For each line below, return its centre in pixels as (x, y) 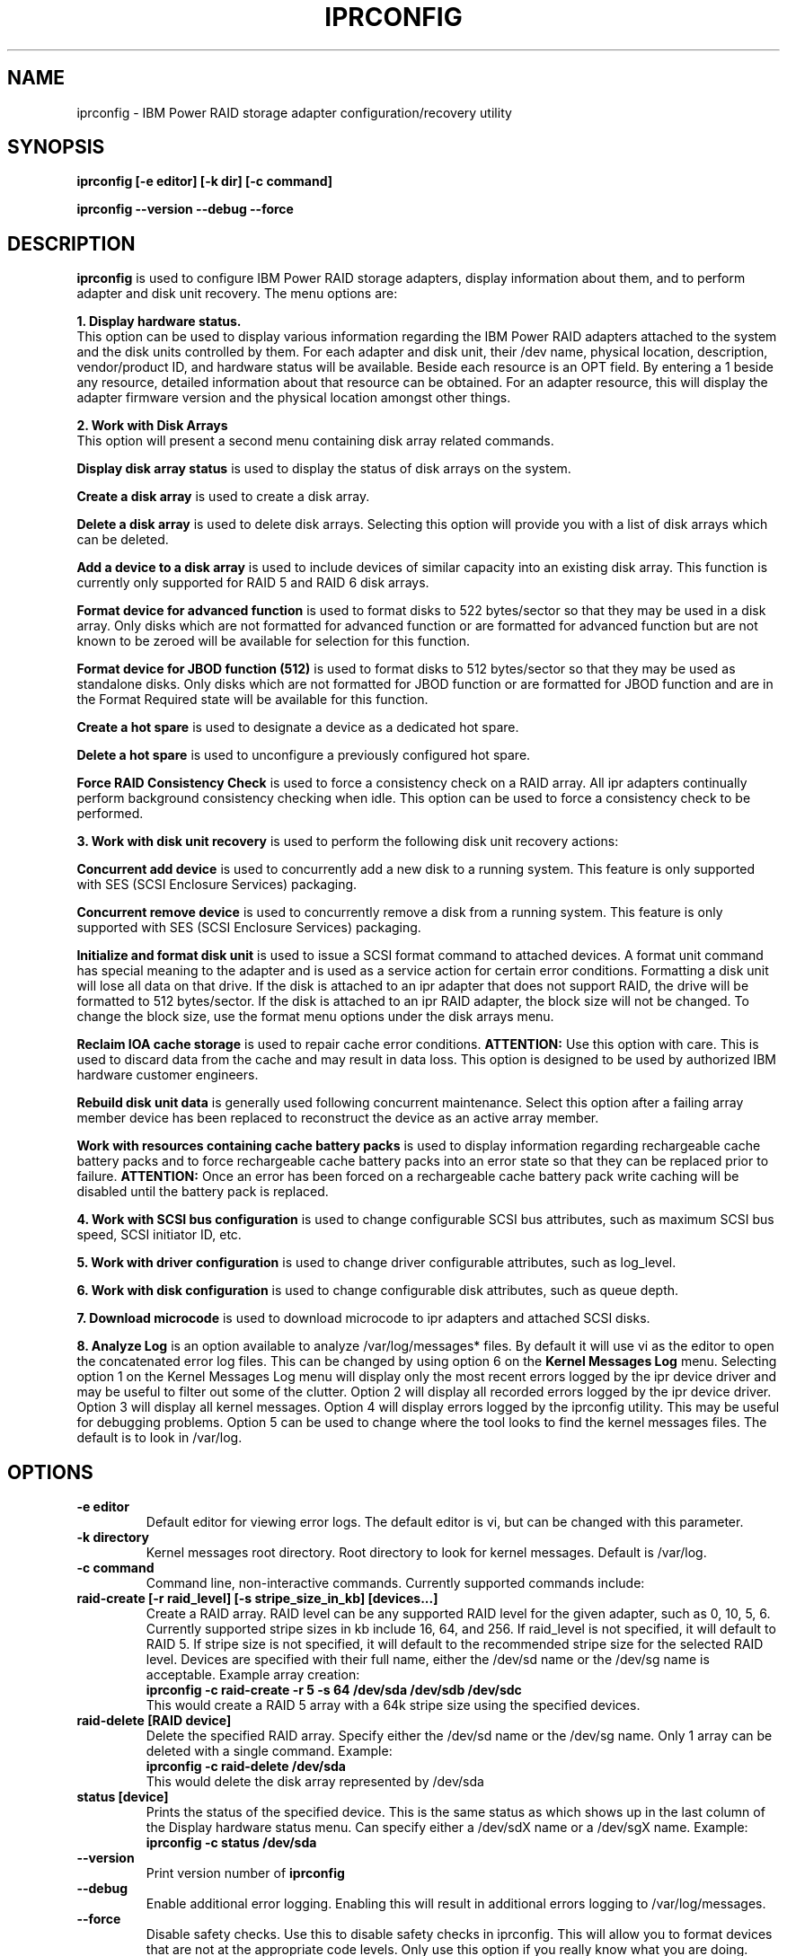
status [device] (123, 1797)
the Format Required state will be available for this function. (252, 700)
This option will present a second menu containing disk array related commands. (315, 441)
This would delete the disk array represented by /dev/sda (315, 1782)
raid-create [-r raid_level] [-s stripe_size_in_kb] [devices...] (257, 1599)
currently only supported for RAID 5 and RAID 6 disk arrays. (253, 583)
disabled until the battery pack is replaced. (203, 1192)
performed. (110, 814)
